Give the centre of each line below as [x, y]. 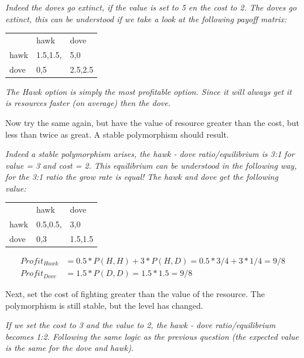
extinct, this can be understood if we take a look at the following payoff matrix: [146, 18]
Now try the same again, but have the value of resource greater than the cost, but [153, 122]
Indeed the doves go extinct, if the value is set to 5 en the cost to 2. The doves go [151, 7]
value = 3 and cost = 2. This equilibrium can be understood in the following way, [151, 165]
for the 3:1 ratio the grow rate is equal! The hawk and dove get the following [142, 177]
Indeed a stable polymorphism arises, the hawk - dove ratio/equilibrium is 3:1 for [150, 154]
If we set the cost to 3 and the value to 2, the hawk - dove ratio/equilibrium [141, 325]
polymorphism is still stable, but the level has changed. [104, 305]
